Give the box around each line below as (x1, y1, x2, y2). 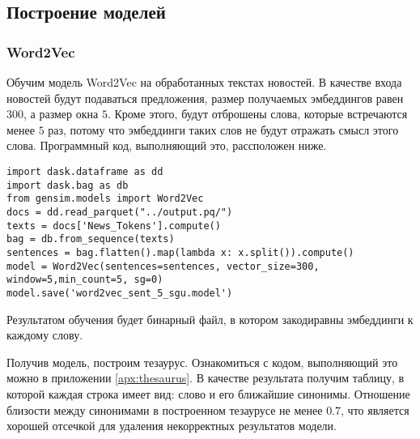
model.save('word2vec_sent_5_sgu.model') (6, 287, 233, 299)
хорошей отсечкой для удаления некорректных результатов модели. (6, 417, 337, 434)
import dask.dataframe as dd (6, 165, 163, 177)
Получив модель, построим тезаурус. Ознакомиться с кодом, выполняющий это (6, 353, 398, 370)
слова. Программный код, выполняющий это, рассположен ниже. (6, 137, 327, 154)
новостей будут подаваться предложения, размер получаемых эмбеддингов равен (6, 89, 404, 106)
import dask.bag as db (6, 179, 129, 191)
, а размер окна (23, 105, 99, 122)
